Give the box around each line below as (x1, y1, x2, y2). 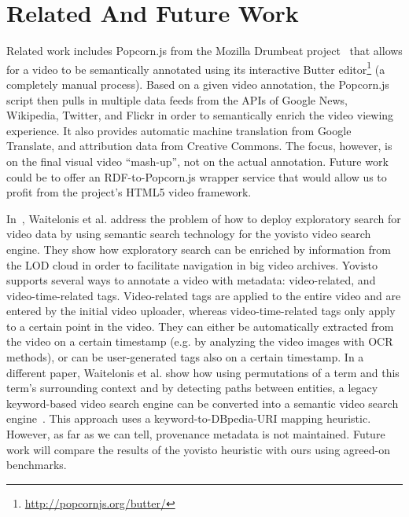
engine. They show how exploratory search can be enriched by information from (6, 240, 391, 257)
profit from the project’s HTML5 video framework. (6, 184, 252, 200)
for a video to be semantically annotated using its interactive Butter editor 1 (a (6, 58, 385, 77)
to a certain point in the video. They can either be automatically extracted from (6, 317, 394, 334)
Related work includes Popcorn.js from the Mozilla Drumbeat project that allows (6, 42, 403, 59)
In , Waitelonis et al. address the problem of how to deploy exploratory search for (6, 210, 401, 226)
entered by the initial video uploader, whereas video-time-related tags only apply (6, 302, 396, 319)
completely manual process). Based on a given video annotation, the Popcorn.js (6, 75, 389, 92)
